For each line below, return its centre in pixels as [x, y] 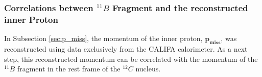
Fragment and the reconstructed [180, 7]
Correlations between [49, 7]
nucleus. [148, 69]
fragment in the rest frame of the [69, 69]
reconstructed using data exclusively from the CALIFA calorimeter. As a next [126, 48]
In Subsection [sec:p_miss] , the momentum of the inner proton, [103, 38]
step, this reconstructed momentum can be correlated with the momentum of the [131, 59]
